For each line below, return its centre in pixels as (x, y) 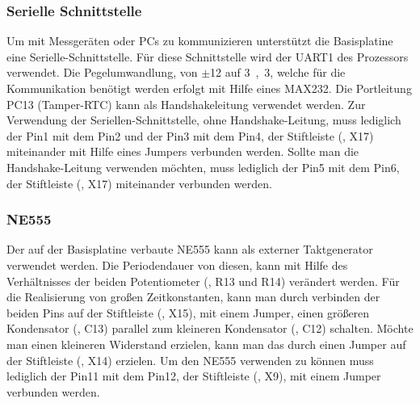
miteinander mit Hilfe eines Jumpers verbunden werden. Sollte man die (183, 151)
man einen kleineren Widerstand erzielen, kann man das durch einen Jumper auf (206, 344)
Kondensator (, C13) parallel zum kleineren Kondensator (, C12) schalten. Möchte (210, 328)
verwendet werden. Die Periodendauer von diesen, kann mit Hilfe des (177, 264)
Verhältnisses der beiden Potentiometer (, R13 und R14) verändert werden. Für (203, 281)
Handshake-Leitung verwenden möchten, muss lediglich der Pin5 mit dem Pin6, (203, 167)
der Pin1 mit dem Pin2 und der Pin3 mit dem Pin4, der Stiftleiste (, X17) (190, 135)
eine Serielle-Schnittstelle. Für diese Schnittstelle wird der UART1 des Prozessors (208, 56)
